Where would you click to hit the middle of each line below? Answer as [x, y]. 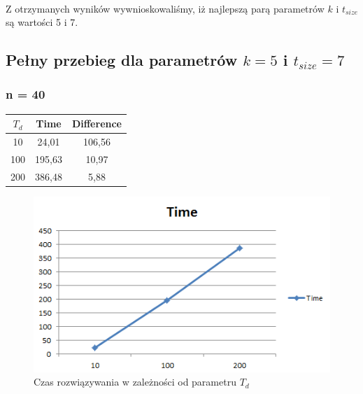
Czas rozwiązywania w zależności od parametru [135, 382]
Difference [97, 124]
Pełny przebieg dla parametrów [122, 60]
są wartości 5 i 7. [42, 22]
